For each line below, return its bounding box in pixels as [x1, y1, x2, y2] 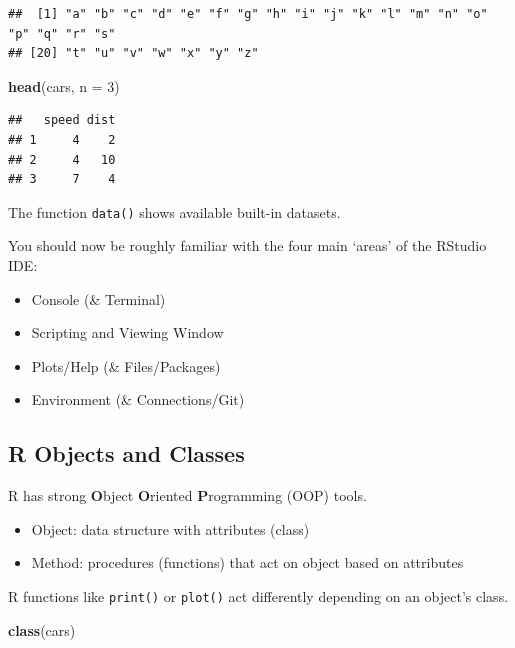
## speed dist [8, 113, 116, 128]
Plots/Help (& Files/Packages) [31, 355, 221, 376]
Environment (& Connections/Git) [31, 389, 245, 410]
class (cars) [8, 619, 76, 640]
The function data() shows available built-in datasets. [8, 201, 341, 222]
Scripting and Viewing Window [31, 322, 224, 343]
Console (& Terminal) [31, 288, 166, 309]
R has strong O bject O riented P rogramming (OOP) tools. [8, 485, 367, 506]
